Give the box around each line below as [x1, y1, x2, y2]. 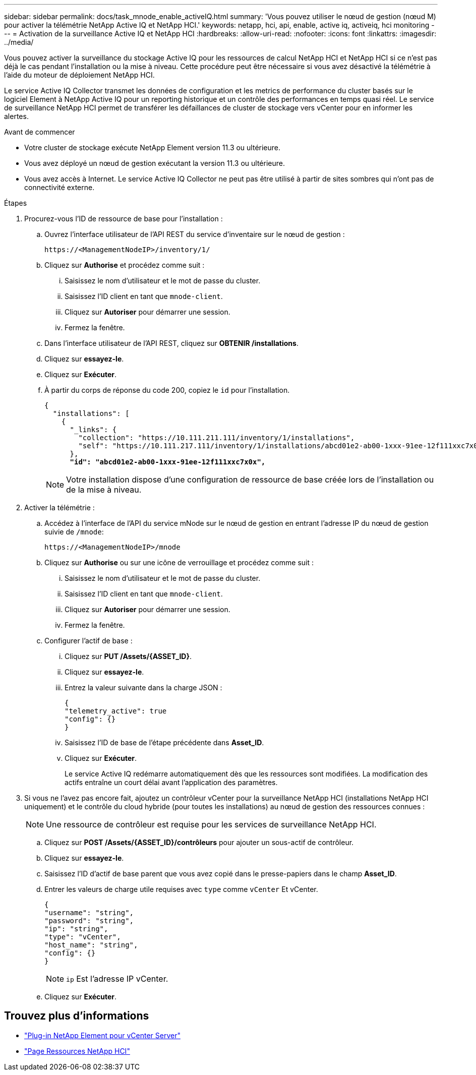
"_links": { [70, 426, 117, 434]
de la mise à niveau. [66, 485, 142, 495]
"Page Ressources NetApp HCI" [24, 1046, 130, 1055]
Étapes [4, 199, 27, 207]
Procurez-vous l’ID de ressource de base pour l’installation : [24, 214, 223, 223]
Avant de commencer [4, 128, 75, 136]
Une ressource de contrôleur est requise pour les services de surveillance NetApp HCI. [46, 819, 377, 829]
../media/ [4, 38, 34, 46]
